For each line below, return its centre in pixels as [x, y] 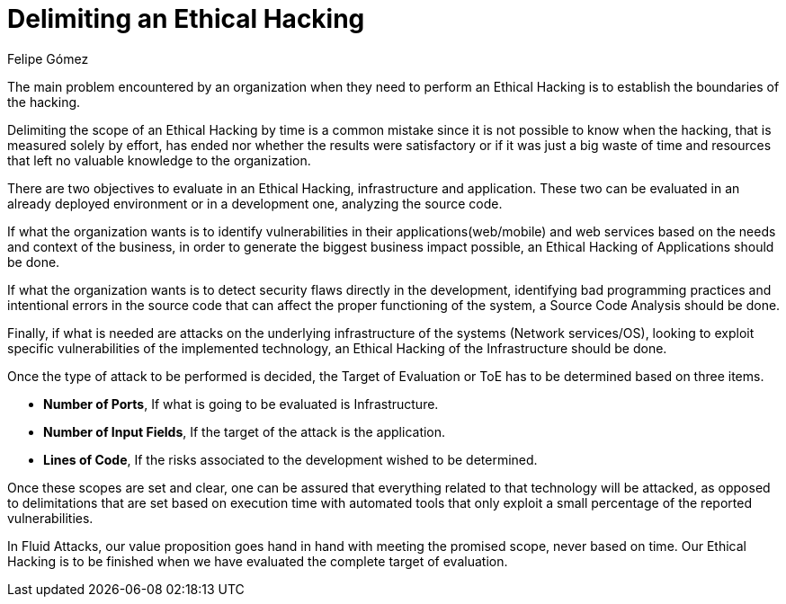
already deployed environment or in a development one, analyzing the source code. [255, 203]
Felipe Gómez [48, 58]
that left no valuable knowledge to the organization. [159, 160]
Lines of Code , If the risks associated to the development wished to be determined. [290, 459]
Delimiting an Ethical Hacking [186, 19]
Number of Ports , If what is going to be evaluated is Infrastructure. [241, 404]
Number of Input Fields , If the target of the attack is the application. [245, 431]
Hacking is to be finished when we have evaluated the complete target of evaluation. [258, 561]
